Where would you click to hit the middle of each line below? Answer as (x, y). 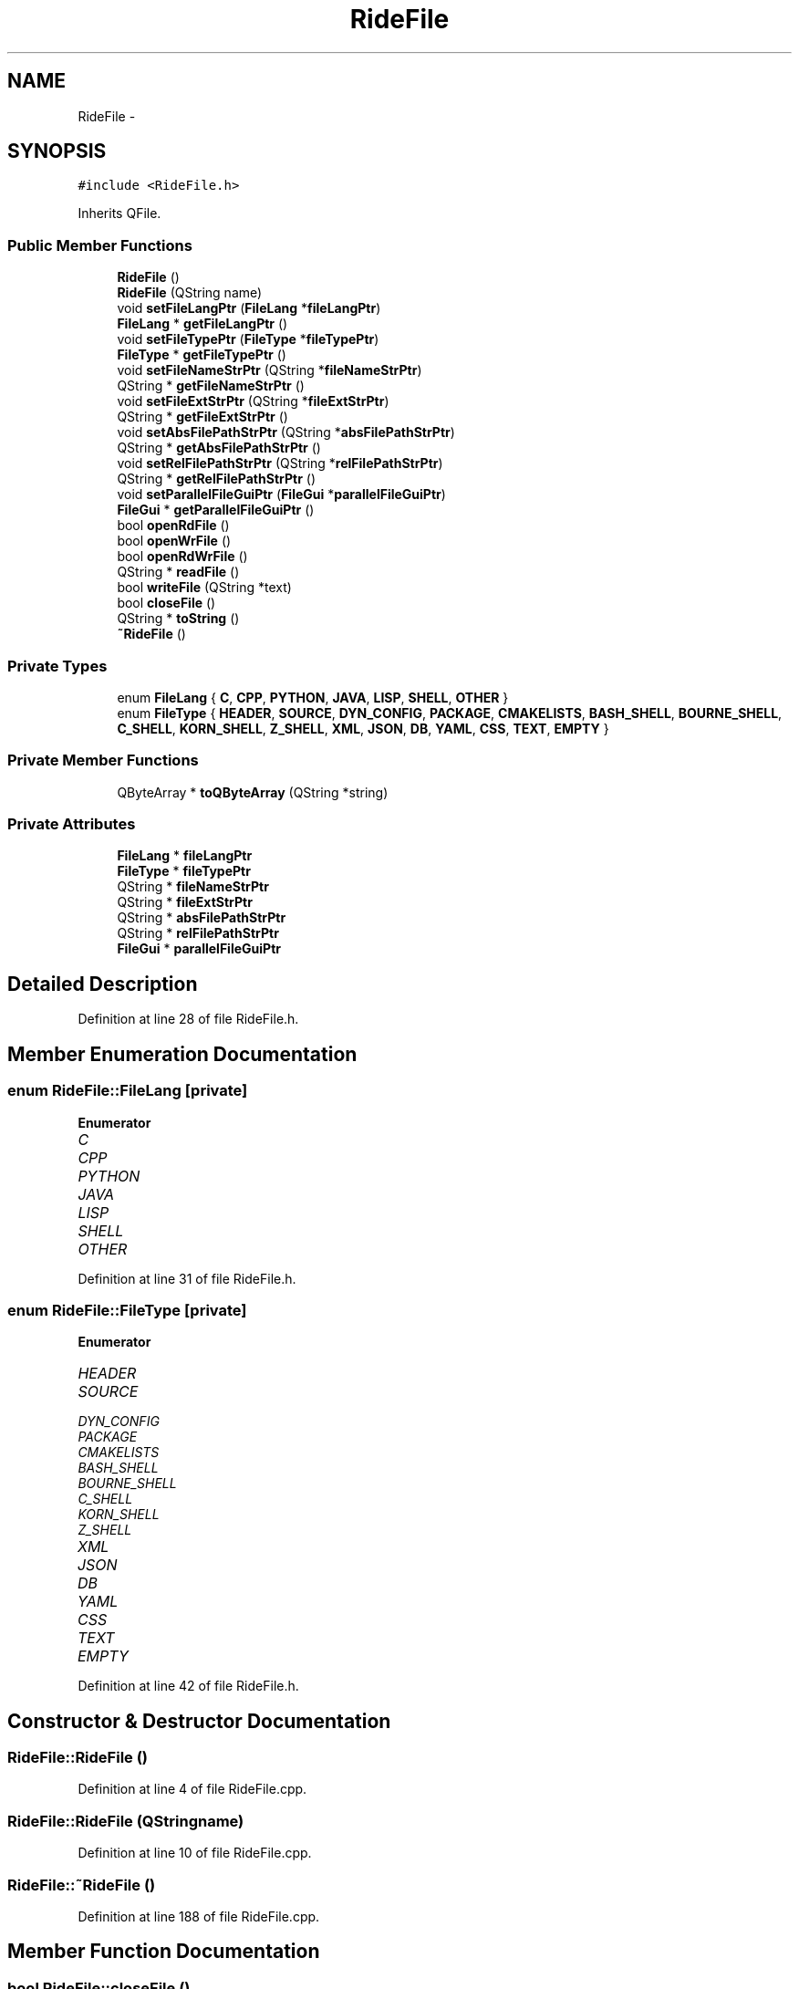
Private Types (57, 666)
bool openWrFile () (174, 541)
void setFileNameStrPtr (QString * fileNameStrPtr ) (270, 370)
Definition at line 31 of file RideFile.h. (187, 1278)
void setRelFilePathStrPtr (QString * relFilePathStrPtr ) (280, 463)
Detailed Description (103, 984)
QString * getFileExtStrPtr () (202, 417)
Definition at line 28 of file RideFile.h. (188, 1019)
